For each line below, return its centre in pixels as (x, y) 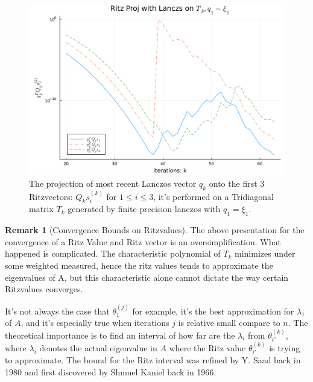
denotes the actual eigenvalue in (98, 347)
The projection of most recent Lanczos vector (113, 183)
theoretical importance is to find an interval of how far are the (120, 335)
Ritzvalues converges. (44, 289)
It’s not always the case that (57, 311)
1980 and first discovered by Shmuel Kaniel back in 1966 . (111, 371)
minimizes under (265, 253)
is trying (285, 347)
